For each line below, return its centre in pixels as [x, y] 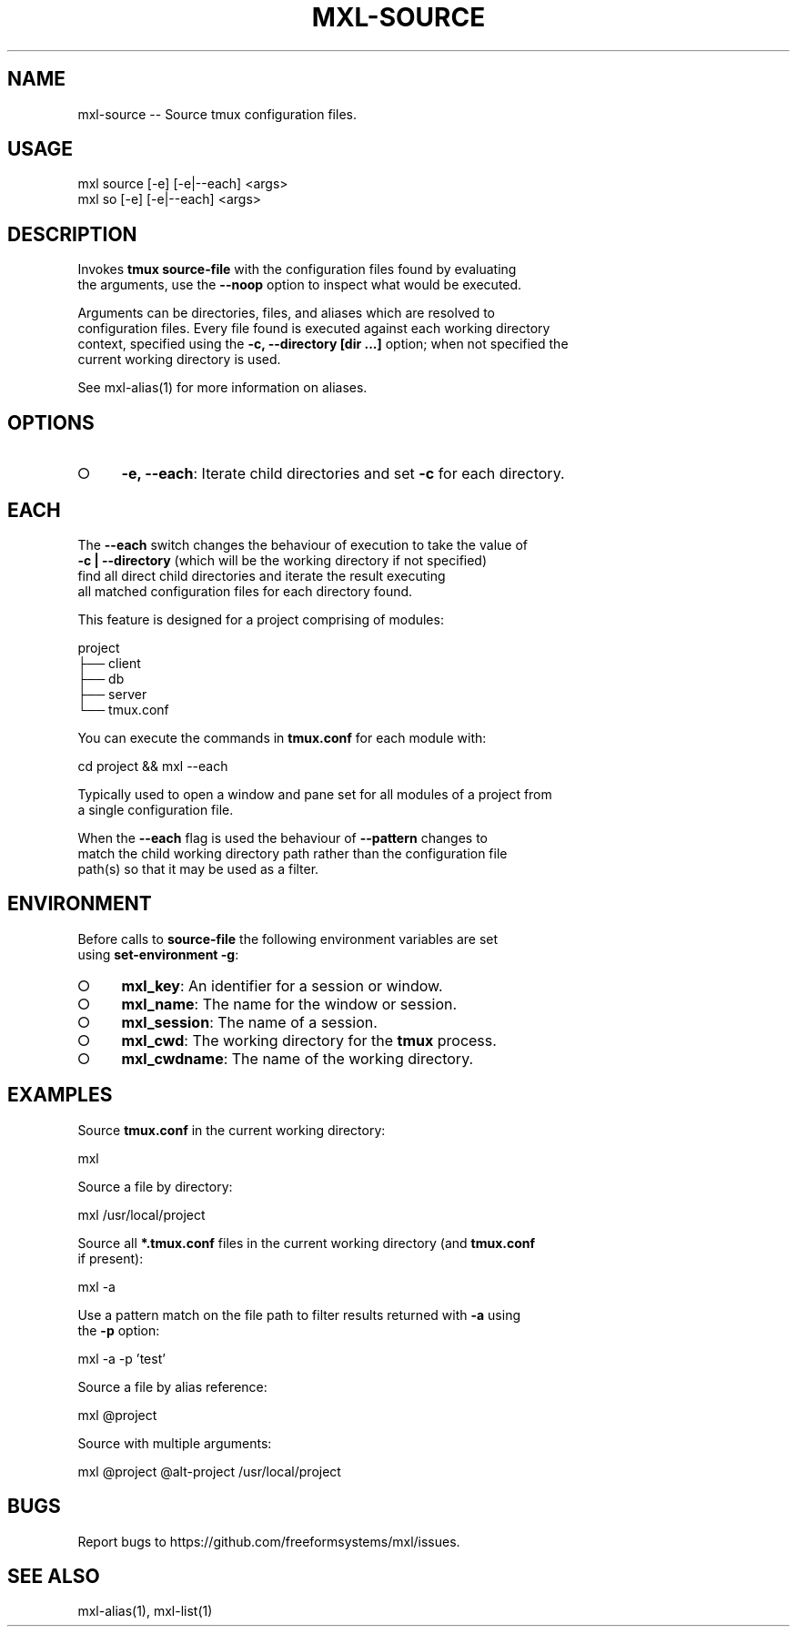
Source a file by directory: [155, 1186]
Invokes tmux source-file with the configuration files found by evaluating [297, 269]
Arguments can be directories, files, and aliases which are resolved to [287, 313]
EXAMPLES [60, 1095]
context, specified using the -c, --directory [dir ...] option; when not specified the [323, 344]
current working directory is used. [179, 360]
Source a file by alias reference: [172, 1386]
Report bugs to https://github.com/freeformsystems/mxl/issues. [269, 1541]
